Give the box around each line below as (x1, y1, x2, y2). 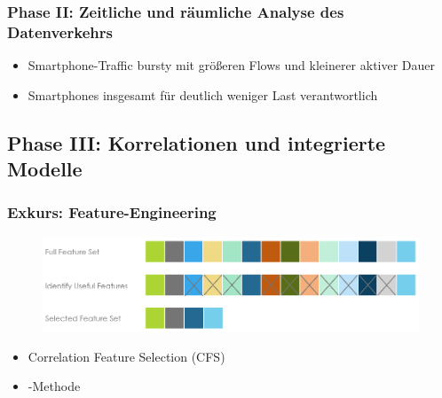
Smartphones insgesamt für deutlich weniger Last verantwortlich (28, 85, 378, 104)
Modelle (7, 155, 83, 183)
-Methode (28, 377, 81, 395)
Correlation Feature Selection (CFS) (28, 347, 225, 365)
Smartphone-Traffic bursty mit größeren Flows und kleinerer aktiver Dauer (28, 56, 436, 74)
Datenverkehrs (7, 20, 113, 43)
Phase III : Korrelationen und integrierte (7, 129, 386, 156)
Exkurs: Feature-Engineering (7, 201, 217, 223)
